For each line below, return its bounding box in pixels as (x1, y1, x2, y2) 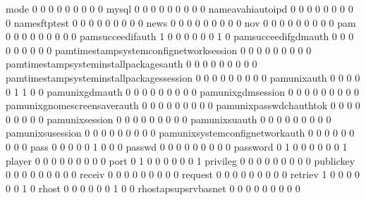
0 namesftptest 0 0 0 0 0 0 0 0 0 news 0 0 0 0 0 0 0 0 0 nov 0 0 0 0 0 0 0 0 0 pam (6, 15, 356, 30)
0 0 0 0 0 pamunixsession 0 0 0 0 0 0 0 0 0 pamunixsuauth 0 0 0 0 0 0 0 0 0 (6, 111, 331, 126)
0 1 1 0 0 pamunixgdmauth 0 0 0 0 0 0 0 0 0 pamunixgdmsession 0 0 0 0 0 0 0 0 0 (6, 84, 360, 99)
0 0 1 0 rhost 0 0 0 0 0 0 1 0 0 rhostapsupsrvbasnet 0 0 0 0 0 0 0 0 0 (6, 180, 300, 195)
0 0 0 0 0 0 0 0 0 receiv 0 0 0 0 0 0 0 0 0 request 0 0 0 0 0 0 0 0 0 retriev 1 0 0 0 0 (6, 167, 360, 182)
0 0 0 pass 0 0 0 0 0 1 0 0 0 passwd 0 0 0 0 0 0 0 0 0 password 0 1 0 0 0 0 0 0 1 (6, 139, 348, 154)
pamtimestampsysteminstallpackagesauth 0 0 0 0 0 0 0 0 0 (6, 56, 257, 71)
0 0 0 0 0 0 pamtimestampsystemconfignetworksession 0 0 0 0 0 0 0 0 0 (6, 42, 312, 57)
